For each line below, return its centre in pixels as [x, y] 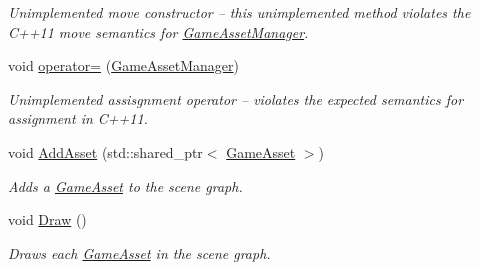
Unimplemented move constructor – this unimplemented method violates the [239, 12]
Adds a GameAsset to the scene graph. [125, 185]
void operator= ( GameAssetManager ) [124, 65]
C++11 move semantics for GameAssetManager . [158, 31]
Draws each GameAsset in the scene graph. [139, 252]
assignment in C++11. [78, 118]
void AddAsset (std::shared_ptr [105, 151]
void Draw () [47, 219]
